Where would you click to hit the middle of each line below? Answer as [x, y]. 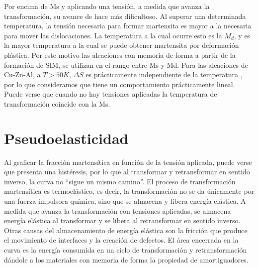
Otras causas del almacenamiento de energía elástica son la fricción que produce [126, 230]
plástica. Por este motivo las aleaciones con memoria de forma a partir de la [120, 55]
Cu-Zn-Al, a [22, 74]
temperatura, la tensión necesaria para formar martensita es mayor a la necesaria [128, 26]
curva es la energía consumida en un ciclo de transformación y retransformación [126, 250]
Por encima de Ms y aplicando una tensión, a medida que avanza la [107, 6]
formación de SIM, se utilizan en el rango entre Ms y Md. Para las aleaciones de [126, 65]
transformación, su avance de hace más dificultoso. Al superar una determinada [125, 16]
